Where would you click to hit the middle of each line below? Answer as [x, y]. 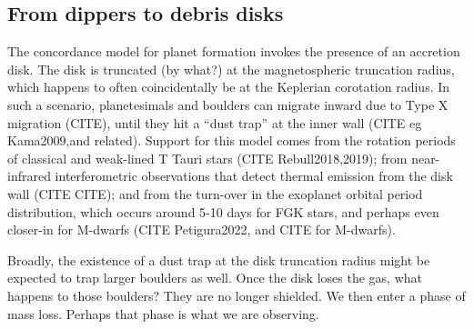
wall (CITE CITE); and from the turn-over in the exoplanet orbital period [215, 193]
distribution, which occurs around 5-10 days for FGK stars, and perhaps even [223, 211]
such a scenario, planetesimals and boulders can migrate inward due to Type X [228, 104]
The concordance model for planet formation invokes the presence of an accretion [234, 51]
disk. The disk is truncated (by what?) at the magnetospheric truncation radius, [231, 69]
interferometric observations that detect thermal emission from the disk [254, 176]
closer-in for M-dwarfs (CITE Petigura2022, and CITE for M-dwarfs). [202, 229]
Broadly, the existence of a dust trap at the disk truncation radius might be [219, 259]
